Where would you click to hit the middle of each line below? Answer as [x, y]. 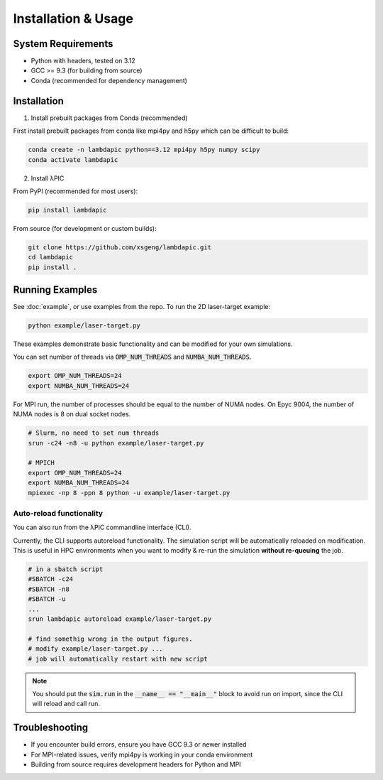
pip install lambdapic [67, 210]
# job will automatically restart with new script [118, 659]
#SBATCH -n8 [49, 589]
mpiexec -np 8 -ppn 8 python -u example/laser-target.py [129, 493]
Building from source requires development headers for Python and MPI [136, 764]
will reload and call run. [66, 704]
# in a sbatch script [66, 569]
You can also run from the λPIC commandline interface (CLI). [102, 527]
